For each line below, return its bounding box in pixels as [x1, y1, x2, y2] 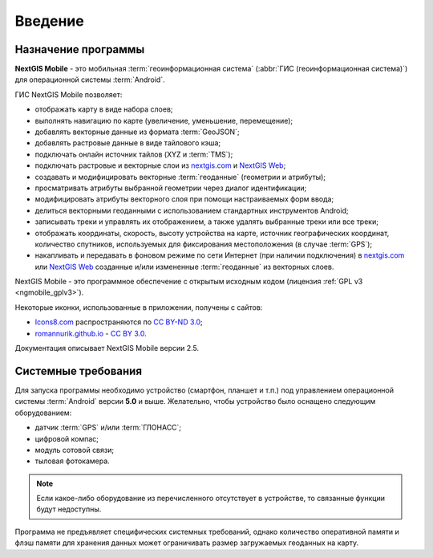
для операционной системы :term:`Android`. [14, 75, 165, 84]
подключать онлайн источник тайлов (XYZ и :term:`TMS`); [34, 149, 233, 159]
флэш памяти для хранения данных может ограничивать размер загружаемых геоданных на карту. [14, 538, 359, 548]
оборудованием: [14, 408, 72, 417]
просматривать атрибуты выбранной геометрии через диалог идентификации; [34, 183, 307, 193]
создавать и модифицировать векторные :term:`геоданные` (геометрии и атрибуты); [34, 172, 326, 181]
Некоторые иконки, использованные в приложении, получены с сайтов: [14, 302, 263, 312]
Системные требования [14, 364, 143, 377]
